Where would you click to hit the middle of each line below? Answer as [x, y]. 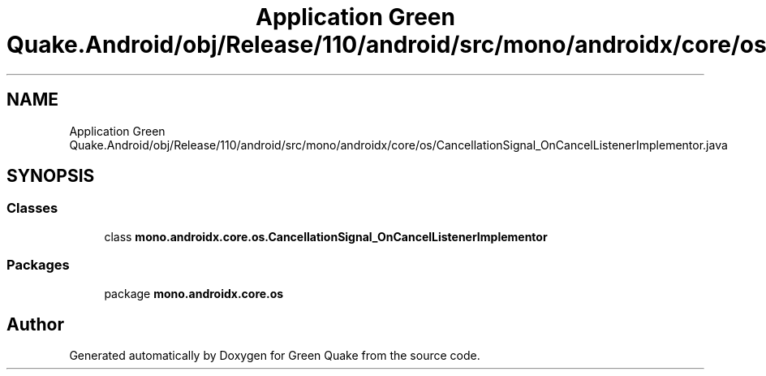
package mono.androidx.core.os [194, 293]
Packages [38, 265]
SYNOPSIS [51, 176]
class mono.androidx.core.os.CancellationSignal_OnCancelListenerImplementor [326, 236]
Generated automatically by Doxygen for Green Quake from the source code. [275, 356]
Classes [32, 208]
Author [35, 324]
